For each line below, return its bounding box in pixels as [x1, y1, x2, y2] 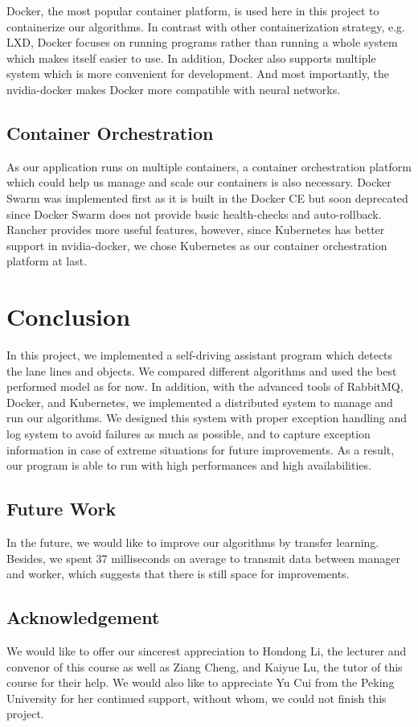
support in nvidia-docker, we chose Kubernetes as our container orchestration [6, 236, 387, 253]
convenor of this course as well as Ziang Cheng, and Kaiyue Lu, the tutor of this [6, 658, 403, 675]
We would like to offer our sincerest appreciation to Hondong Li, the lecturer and [6, 642, 407, 659]
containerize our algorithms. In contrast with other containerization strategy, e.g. [6, 18, 405, 35]
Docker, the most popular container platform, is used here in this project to [6, 2, 379, 18]
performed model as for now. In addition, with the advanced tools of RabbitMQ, [6, 378, 404, 395]
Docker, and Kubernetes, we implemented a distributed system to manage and [6, 393, 393, 410]
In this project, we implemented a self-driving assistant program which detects [6, 347, 393, 363]
